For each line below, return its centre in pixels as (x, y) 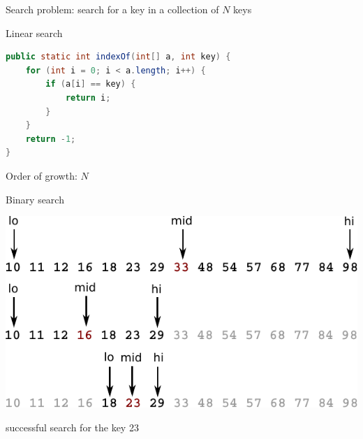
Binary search (35, 199)
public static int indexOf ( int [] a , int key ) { (118, 57)
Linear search (34, 33)
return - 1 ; (51, 139)
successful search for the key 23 (72, 427)
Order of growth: (42, 175)
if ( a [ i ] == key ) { (91, 84)
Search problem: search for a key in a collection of (112, 9)
